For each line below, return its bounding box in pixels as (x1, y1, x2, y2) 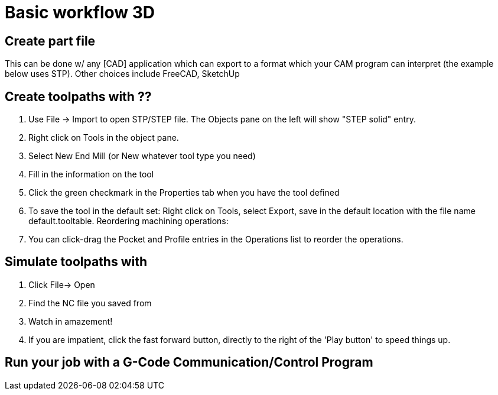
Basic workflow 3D (5, 2, 155, 22)
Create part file (5, 33, 96, 48)
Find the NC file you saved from (28, 297, 152, 308)
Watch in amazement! (28, 316, 113, 326)
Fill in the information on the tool (28, 169, 154, 180)
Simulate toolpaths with (5, 254, 148, 270)
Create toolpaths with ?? (5, 89, 152, 104)
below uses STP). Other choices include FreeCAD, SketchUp (5, 69, 240, 79)
